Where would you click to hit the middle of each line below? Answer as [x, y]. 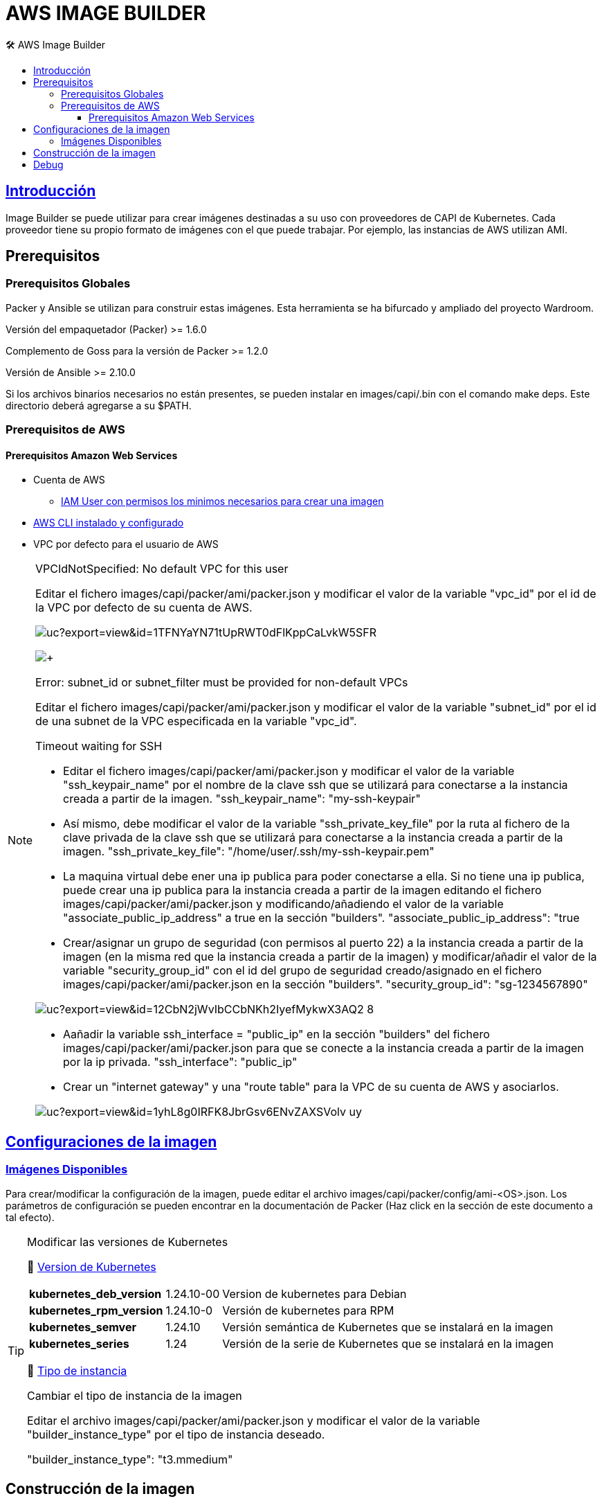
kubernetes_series [79, 1343]
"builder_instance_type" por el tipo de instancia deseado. [176, 1434]
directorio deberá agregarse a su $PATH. [99, 405]
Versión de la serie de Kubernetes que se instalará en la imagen [388, 1343]
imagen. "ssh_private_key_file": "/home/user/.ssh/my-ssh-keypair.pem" [249, 852]
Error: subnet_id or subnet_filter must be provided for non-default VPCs [222, 683]
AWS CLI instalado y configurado [109, 523]
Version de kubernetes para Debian [314, 1293]
